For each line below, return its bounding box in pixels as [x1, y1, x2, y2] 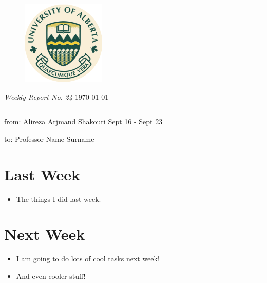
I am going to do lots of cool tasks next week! [16, 253, 160, 264]
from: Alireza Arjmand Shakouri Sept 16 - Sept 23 [4, 116, 163, 127]
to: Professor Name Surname [4, 133, 94, 144]
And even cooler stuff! [16, 271, 86, 281]
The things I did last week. [16, 193, 101, 204]
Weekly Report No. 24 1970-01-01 [4, 91, 109, 102]
